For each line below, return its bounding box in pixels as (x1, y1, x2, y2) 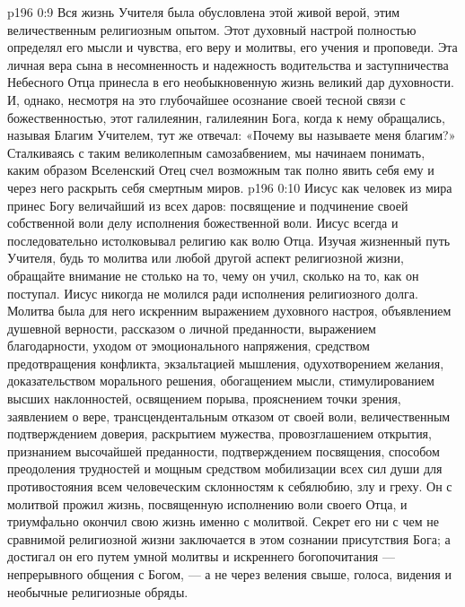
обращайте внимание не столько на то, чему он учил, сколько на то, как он (7, 265, 419, 284)
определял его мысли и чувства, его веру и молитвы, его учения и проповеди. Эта (7, 38, 458, 56)
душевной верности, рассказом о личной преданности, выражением (7, 318, 376, 337)
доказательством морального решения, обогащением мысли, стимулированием (7, 371, 434, 390)
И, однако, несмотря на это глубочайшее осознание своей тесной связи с (7, 90, 406, 108)
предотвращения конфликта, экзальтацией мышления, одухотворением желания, (7, 353, 444, 372)
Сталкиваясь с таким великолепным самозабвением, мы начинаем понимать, (7, 143, 426, 161)
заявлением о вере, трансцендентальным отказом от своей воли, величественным (7, 406, 451, 425)
